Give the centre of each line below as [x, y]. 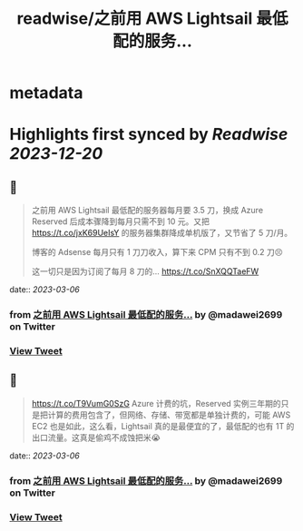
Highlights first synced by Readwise [149, 135]
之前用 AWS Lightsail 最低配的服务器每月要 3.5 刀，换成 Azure [147, 211]
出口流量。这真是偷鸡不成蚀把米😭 [96, 438]
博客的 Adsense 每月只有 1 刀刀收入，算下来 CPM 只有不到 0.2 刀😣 [157, 252]
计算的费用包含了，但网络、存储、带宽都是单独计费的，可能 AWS [169, 415]
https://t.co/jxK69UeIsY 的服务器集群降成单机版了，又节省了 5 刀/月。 [162, 233]
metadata [46, 93]
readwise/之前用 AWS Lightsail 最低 [152, 19]
